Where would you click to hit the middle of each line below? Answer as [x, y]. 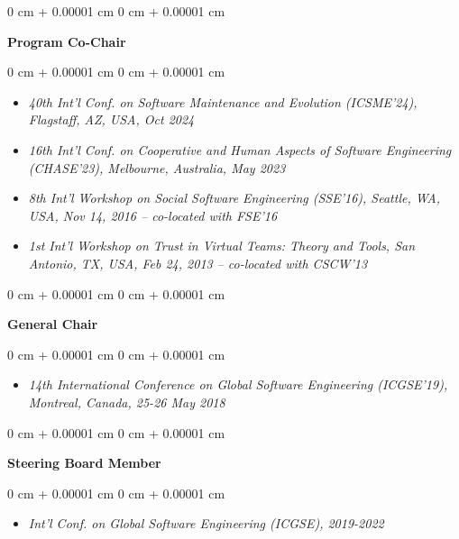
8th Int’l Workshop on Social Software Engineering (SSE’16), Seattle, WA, [234, 198]
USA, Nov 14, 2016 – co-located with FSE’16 [153, 215]
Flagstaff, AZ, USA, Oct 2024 [111, 119]
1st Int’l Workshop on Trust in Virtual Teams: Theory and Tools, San [222, 246]
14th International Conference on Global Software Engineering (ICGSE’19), [238, 384]
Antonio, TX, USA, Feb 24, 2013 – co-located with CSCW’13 [198, 263]
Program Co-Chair [67, 41]
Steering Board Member [84, 463]
